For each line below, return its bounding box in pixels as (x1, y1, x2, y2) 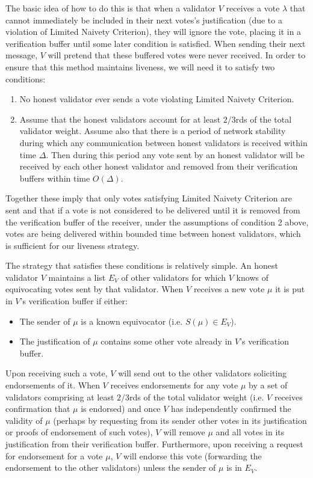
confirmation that (5, 402, 70, 415)
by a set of (249, 379, 288, 391)
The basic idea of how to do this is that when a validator (5, 2, 216, 14)
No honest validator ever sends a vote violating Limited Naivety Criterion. (19, 93, 294, 105)
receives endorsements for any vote (110, 379, 238, 391)
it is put (275, 283, 305, 295)
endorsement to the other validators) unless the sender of (5, 461, 216, 474)
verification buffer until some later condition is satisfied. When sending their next (5, 37, 306, 49)
